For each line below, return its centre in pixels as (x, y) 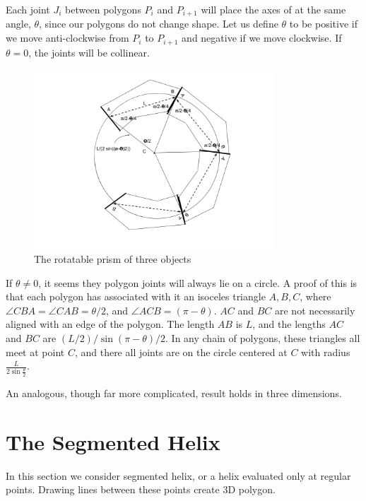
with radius (326, 352)
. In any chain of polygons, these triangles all (263, 338)
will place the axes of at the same (273, 9)
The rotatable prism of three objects (113, 259)
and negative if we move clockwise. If (262, 38)
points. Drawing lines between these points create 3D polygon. (141, 489)
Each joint (28, 9)
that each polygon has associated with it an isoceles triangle (136, 296)
